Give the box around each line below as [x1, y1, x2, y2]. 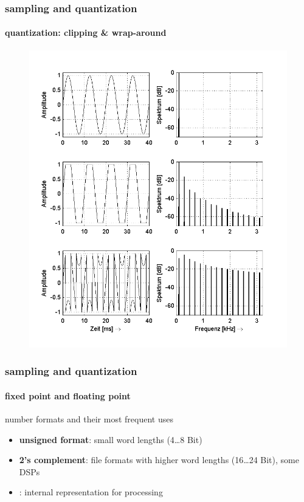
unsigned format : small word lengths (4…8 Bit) [19, 433, 202, 445]
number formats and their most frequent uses [5, 413, 173, 425]
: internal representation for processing [19, 486, 163, 498]
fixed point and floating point [5, 389, 131, 402]
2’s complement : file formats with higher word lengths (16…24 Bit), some [19, 453, 299, 466]
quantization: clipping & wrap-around [5, 26, 167, 39]
